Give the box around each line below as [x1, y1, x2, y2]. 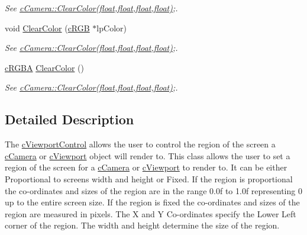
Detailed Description [5, 110, 134, 128]
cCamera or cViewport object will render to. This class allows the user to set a [5, 149, 290, 162]
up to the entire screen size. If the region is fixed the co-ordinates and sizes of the [5, 196, 300, 208]
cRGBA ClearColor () [5, 61, 84, 73]
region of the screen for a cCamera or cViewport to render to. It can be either [5, 161, 287, 173]
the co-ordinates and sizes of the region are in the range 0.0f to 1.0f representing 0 [5, 184, 302, 197]
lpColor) [96, 21, 127, 34]
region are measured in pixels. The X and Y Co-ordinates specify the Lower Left [5, 207, 296, 220]
